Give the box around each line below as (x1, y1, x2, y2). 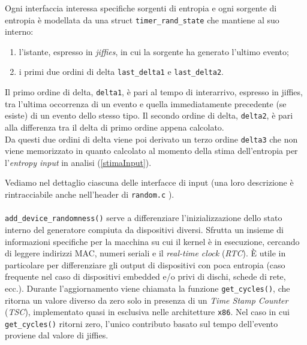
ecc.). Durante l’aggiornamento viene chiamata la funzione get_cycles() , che (5, 282, 290, 294)
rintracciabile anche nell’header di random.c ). (5, 188, 174, 201)
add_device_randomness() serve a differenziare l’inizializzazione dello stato (5, 211, 282, 224)
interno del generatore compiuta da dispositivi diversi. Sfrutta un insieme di (5, 223, 284, 235)
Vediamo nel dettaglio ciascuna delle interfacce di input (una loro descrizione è (5, 176, 294, 189)
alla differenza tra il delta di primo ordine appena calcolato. (5, 121, 224, 133)
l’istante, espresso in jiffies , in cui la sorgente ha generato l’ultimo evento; (19, 45, 289, 57)
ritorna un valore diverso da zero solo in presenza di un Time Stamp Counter (5, 293, 288, 306)
